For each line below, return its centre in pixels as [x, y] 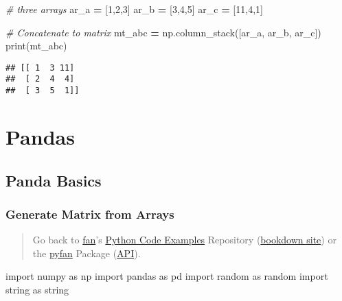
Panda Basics [54, 180]
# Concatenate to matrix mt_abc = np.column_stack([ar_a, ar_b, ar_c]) [163, 32]
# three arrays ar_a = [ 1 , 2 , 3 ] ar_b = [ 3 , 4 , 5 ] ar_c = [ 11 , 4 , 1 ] [134, 9]
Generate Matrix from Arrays [90, 214]
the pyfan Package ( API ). [87, 253]
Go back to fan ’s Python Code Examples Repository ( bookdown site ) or [184, 240]
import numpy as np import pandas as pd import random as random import [167, 276]
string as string [37, 289]
